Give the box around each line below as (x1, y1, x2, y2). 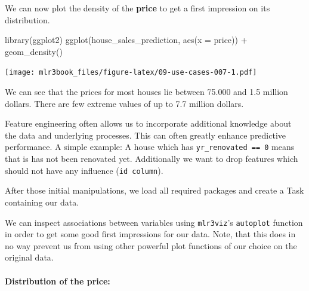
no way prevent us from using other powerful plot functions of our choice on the (5, 239, 297, 252)
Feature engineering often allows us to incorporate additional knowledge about (5, 117, 292, 130)
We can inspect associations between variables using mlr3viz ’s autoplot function (5, 216, 303, 228)
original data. (5, 251, 54, 264)
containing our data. (5, 195, 79, 208)
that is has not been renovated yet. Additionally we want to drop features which (5, 152, 298, 165)
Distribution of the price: (5, 274, 110, 287)
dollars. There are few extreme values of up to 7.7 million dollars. (5, 97, 244, 109)
